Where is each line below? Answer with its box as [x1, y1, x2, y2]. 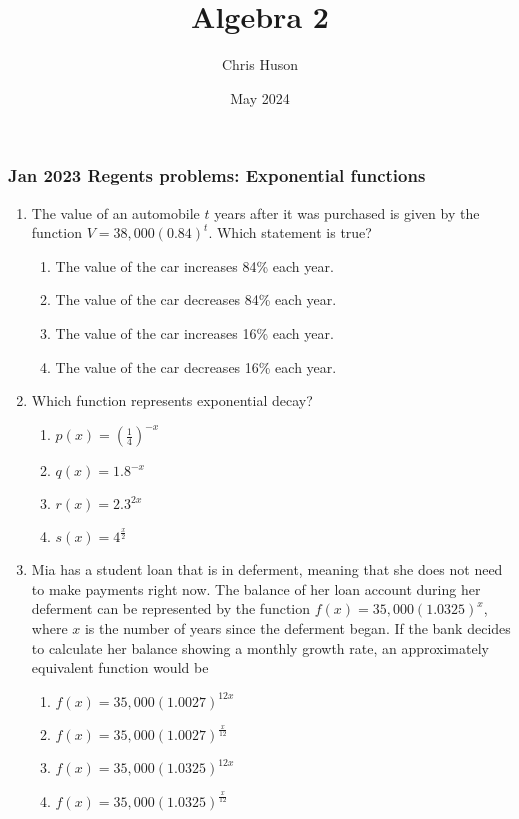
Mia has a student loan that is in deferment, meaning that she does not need [31, 559, 503, 580]
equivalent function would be [31, 657, 209, 678]
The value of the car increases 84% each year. [55, 255, 334, 276]
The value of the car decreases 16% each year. [55, 356, 337, 377]
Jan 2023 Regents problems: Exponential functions [8, 163, 426, 188]
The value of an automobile [31, 202, 200, 223]
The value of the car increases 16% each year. [55, 322, 334, 343]
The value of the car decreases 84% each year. [55, 289, 337, 310]
